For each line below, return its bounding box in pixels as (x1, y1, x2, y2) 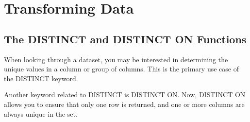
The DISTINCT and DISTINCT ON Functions (4, 31, 247, 46)
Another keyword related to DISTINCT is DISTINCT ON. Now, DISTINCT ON (4, 89, 246, 100)
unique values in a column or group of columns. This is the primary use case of (4, 64, 239, 74)
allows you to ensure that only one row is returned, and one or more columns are (4, 99, 245, 109)
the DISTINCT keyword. (4, 73, 78, 83)
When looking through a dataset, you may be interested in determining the (4, 54, 228, 64)
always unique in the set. (4, 108, 78, 119)
